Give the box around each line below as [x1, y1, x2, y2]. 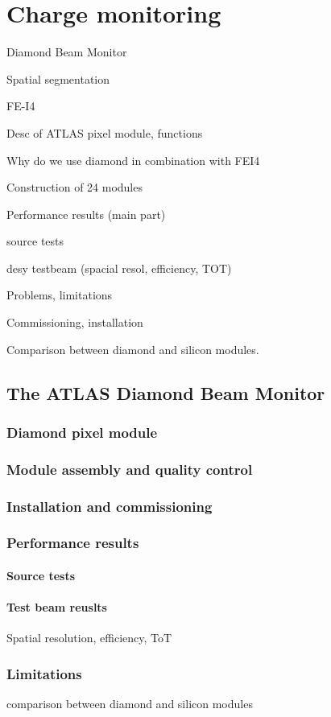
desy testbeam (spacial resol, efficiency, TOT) [6, 259, 232, 276]
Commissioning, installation [6, 314, 143, 331]
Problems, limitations [6, 286, 113, 303]
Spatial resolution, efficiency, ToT [6, 629, 172, 646]
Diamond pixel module [6, 422, 158, 442]
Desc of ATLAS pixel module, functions [6, 124, 203, 141]
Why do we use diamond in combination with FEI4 [6, 151, 260, 168]
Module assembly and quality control [6, 459, 253, 479]
